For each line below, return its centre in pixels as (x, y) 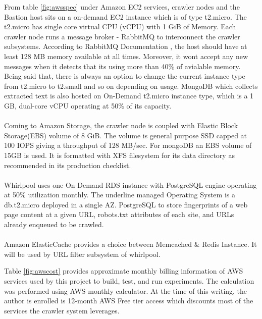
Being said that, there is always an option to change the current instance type (125, 76)
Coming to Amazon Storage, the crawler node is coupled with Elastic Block (121, 125)
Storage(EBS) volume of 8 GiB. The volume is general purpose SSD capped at (126, 135)
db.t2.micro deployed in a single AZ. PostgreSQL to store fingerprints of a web (126, 204)
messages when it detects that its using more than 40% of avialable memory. (122, 66)
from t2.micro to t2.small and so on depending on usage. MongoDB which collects (131, 86)
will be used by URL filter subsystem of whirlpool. (82, 254)
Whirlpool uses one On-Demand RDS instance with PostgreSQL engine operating (130, 184)
